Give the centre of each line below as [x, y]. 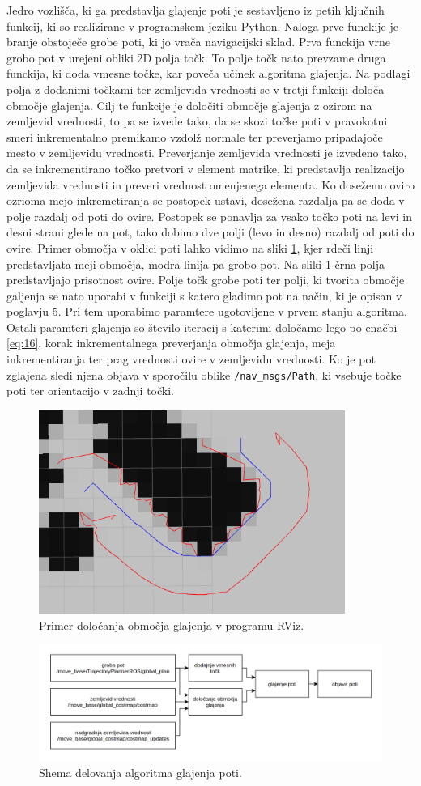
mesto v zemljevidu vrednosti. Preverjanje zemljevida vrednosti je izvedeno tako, [207, 153]
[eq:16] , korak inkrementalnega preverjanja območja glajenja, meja [171, 343]
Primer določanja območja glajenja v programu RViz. [172, 625]
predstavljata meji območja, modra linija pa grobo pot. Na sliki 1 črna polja [196, 263]
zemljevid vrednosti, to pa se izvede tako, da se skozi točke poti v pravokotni [197, 121]
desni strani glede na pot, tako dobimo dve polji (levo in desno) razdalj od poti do [210, 232]
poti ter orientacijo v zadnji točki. [90, 391]
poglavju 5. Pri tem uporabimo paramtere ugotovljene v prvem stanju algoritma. [207, 311]
